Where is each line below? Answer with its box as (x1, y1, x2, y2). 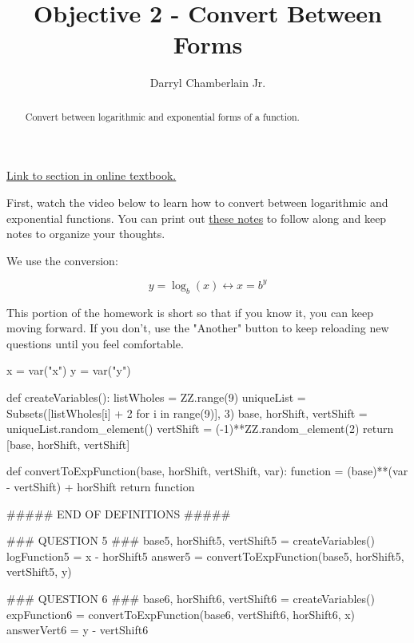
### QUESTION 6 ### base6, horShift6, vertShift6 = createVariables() (6, 589, 375, 606)
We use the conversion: (6, 252, 118, 268)
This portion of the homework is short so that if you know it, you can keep (6, 304, 373, 320)
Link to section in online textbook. (6, 167, 177, 184)
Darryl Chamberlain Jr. (149, 74, 266, 91)
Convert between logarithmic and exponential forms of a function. (25, 109, 300, 123)
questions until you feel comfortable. (6, 335, 184, 351)
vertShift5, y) (6, 563, 72, 580)
